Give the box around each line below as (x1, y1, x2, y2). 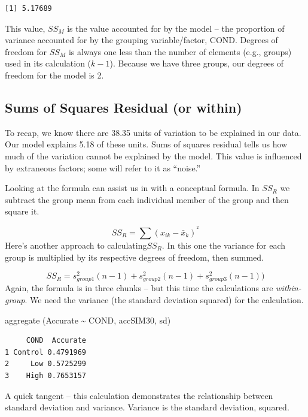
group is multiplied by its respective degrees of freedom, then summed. (5, 250, 264, 263)
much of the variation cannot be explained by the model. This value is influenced (5, 149, 302, 162)
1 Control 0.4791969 (5, 347, 87, 356)
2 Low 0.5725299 (5, 359, 87, 368)
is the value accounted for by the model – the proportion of (67, 22, 285, 34)
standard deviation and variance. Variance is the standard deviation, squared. (5, 401, 289, 413)
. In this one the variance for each (161, 238, 286, 251)
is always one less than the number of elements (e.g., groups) (68, 45, 292, 58)
